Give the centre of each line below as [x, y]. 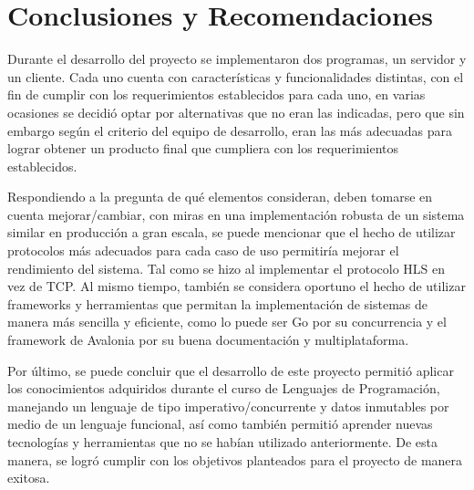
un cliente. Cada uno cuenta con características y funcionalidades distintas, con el [236, 76]
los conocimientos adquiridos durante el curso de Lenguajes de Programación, [224, 388]
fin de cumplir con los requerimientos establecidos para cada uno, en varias [216, 94]
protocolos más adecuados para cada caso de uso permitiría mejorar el [203, 250]
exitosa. [29, 478]
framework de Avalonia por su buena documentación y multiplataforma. [208, 340]
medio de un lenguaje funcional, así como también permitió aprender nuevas [220, 424]
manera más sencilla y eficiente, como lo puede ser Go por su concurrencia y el [227, 322]
